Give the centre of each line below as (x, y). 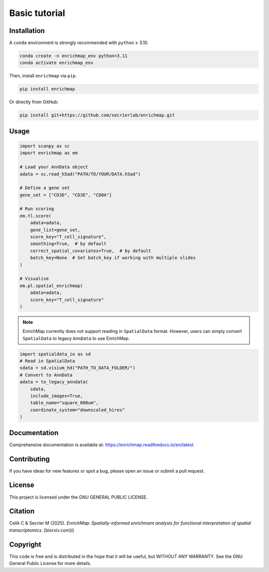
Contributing (29, 459)
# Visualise (34, 279)
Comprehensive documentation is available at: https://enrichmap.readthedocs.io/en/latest (101, 445)
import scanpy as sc (45, 146)
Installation (27, 31)
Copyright (25, 544)
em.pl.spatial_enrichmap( (51, 286)
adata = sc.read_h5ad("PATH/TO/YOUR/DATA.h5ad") (80, 174)
